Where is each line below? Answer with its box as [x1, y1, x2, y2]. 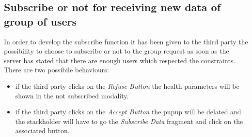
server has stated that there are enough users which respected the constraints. [4, 55, 236, 65]
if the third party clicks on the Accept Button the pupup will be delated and [15, 107, 241, 117]
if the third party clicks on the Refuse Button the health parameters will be [15, 81, 239, 91]
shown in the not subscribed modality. [15, 90, 129, 100]
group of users [4, 14, 77, 28]
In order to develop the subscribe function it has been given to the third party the [4, 36, 248, 46]
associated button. [15, 125, 70, 136]
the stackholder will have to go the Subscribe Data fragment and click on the [15, 116, 243, 126]
